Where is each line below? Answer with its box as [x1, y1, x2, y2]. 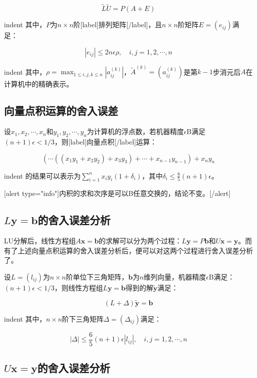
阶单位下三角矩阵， [66, 272, 128, 282]
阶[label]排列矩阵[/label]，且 [73, 19, 162, 30]
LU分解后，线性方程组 [4, 236, 76, 246]
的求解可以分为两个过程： [98, 236, 182, 246]
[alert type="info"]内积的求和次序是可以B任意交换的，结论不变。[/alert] [4, 188, 231, 198]
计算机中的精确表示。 [4, 79, 73, 89]
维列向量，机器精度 [143, 272, 206, 282]
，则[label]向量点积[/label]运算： [54, 137, 157, 147]
